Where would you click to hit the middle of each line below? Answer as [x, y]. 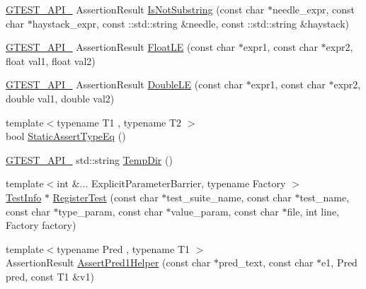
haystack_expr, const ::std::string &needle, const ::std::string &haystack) [190, 23]
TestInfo [24, 197]
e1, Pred [339, 263]
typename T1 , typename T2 [119, 122]
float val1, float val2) [51, 60]
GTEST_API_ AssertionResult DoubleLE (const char [124, 84]
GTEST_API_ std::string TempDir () [89, 159]
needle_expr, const [313, 9]
